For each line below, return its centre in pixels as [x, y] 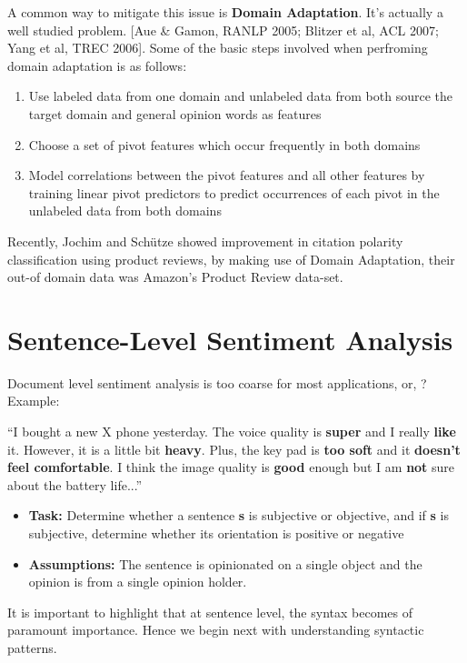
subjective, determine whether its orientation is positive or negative [216, 533]
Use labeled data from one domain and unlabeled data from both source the [240, 96]
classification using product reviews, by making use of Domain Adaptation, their [231, 259]
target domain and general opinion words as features [175, 113]
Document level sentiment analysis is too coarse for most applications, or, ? [217, 382]
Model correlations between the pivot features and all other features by [227, 175]
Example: [34, 401]
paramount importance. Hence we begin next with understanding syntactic [216, 630]
